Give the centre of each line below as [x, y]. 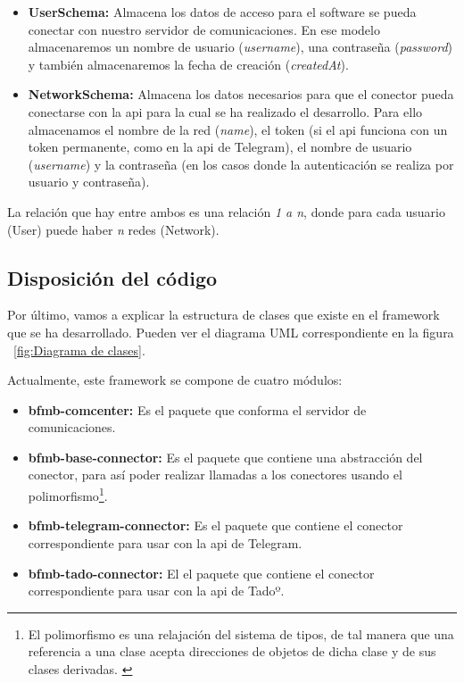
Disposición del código [112, 277]
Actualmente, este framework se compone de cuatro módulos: [175, 380]
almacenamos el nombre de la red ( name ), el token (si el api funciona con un [238, 129]
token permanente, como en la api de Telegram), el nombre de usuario [220, 147]
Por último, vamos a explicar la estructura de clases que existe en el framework [224, 315]
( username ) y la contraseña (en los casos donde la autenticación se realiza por [241, 164]
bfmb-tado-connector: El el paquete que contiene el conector [201, 573]
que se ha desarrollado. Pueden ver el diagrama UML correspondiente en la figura [231, 332]
